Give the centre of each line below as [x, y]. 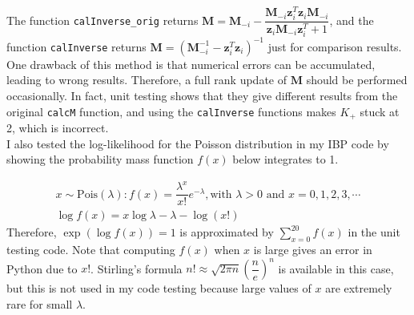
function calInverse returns [76, 46]
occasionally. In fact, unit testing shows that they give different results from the [202, 96]
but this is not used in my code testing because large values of [159, 288]
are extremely [359, 288]
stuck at [380, 111]
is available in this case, [336, 268]
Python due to [42, 268]
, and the [352, 20]
